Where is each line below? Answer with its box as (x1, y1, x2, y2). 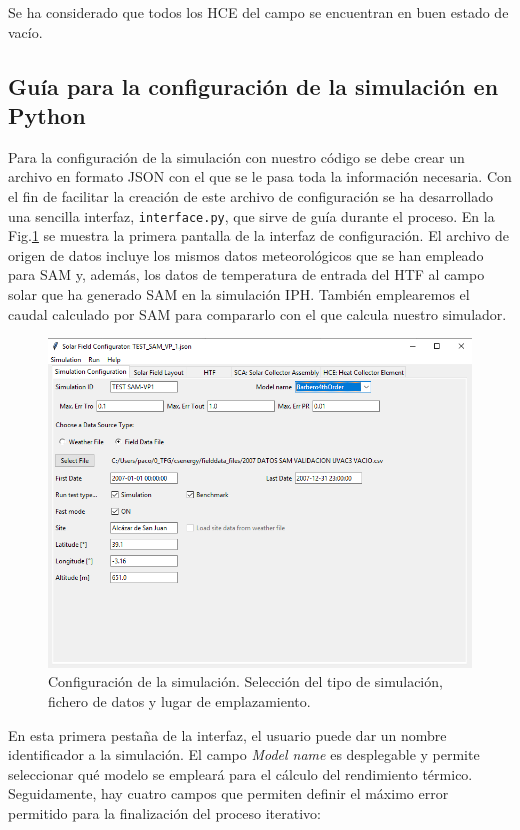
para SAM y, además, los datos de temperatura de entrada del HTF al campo (8, 264, 485, 285)
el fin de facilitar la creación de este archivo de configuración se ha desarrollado (8, 185, 493, 206)
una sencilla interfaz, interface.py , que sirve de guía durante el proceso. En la (8, 205, 495, 226)
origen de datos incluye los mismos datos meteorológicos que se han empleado (8, 244, 484, 265)
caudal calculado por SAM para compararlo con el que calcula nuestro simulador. (8, 303, 507, 324)
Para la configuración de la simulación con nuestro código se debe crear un (8, 146, 465, 167)
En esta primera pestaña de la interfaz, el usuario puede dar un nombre (8, 724, 447, 745)
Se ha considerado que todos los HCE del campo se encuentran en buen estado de (8, 2, 509, 22)
